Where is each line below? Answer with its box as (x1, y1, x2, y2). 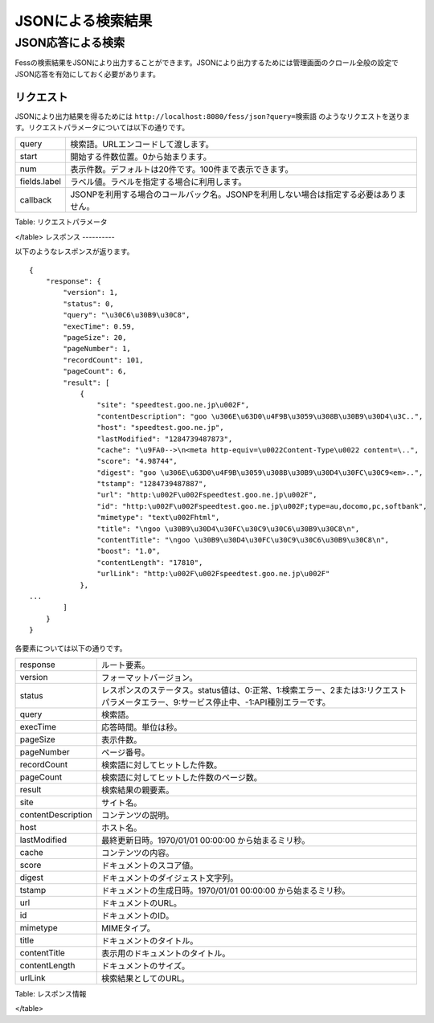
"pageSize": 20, (63, 333, 127, 342)
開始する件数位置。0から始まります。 (69, 151, 212, 162)
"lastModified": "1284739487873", (96, 434, 233, 444)
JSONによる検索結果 (14, 12, 153, 30)
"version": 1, (63, 288, 119, 297)
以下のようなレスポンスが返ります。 (14, 247, 134, 256)
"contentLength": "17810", (96, 558, 203, 567)
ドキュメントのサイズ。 (100, 960, 190, 972)
